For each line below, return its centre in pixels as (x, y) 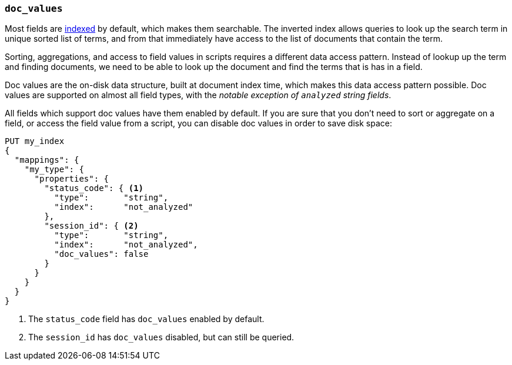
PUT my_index (35, 141)
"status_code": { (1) (94, 188)
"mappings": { (47, 160)
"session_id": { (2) (91, 226)
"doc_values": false (101, 254)
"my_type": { (54, 170)
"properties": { (72, 179)
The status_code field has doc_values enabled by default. (146, 319)
